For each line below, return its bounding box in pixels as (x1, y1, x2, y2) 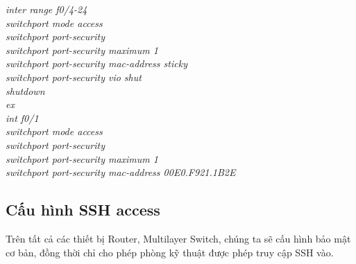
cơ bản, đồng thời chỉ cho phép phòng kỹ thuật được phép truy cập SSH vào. (6, 245, 334, 259)
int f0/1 (6, 110, 39, 125)
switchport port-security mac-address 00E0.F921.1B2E (6, 165, 236, 179)
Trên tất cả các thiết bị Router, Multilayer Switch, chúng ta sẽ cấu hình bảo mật (6, 231, 351, 245)
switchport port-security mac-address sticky (6, 56, 187, 71)
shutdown (6, 83, 45, 98)
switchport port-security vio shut (6, 69, 142, 84)
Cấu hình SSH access (6, 199, 160, 220)
